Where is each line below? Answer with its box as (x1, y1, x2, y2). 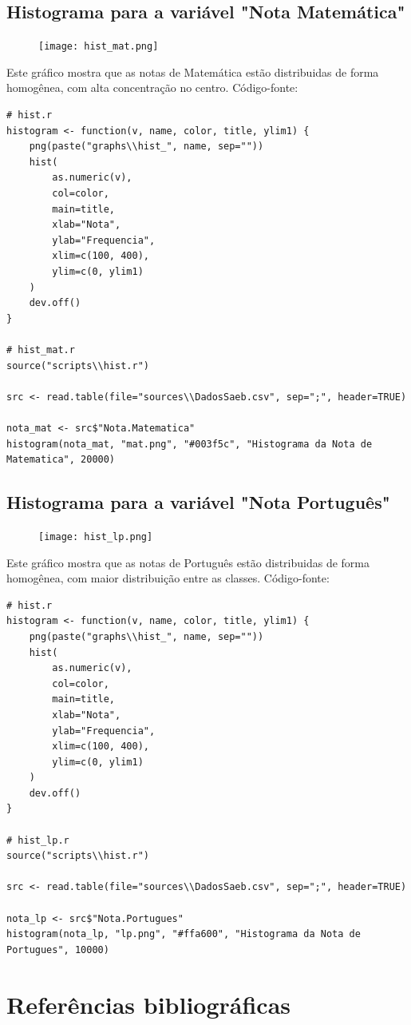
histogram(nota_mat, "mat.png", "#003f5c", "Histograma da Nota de (6, 438, 373, 450)
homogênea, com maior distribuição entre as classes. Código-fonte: (6, 570, 330, 586)
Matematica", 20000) (6, 454, 116, 466)
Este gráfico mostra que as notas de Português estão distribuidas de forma (6, 554, 370, 570)
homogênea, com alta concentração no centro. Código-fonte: (6, 79, 298, 96)
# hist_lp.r (6, 834, 69, 846)
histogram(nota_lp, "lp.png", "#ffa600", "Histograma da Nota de (6, 928, 361, 940)
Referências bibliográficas (6, 987, 291, 1020)
